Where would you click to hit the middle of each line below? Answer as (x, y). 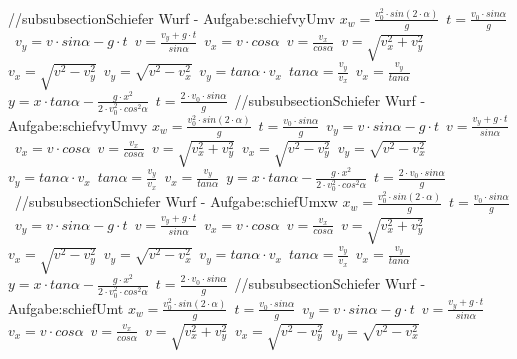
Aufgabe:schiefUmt (66, 307)
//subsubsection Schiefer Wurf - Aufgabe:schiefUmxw (176, 201)
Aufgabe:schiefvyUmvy (78, 124)
